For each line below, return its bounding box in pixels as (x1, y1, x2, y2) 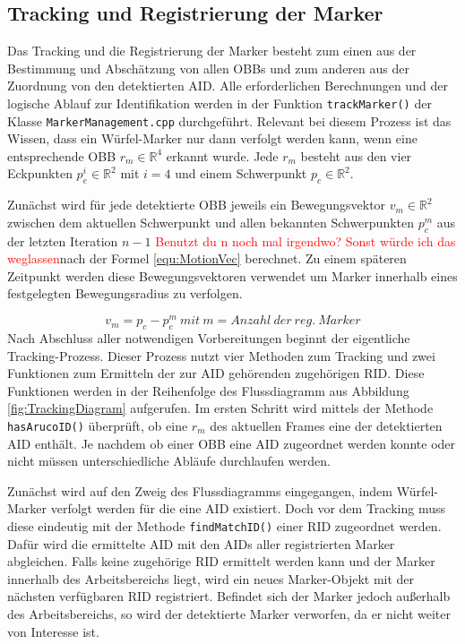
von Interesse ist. (7, 622, 99, 640)
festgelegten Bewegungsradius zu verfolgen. (7, 284, 243, 303)
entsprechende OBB (7, 146, 116, 165)
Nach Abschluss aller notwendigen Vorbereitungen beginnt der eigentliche (7, 328, 410, 347)
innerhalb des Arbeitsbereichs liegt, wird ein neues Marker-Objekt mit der (7, 569, 415, 588)
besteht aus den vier (300, 146, 412, 165)
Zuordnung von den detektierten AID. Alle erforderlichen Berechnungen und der (7, 76, 448, 95)
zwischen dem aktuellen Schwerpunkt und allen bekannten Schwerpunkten (7, 212, 415, 231)
